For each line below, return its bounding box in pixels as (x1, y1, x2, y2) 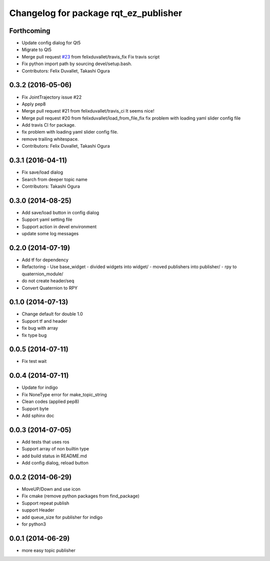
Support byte (21, 405, 49, 411)
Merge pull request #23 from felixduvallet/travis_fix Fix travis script (21, 54, 160, 60)
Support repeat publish (21, 500, 69, 506)
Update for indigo (21, 384, 58, 390)
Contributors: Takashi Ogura (21, 183, 80, 189)
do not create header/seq (21, 278, 74, 284)
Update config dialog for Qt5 (21, 40, 81, 46)
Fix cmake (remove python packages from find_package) (21, 493, 140, 499)
